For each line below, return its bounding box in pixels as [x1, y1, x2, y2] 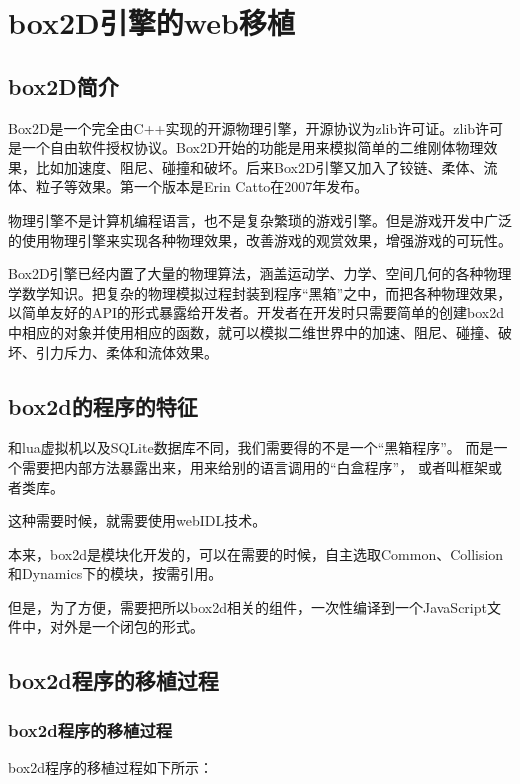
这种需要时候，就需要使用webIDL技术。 [8, 510, 267, 531]
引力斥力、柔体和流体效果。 [35, 341, 218, 362]
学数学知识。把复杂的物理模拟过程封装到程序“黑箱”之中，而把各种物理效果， [8, 282, 512, 303]
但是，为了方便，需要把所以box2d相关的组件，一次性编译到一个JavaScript [8, 596, 487, 617]
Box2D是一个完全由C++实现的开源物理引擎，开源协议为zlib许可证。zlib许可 [8, 117, 504, 138]
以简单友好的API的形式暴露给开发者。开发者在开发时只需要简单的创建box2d [8, 302, 505, 323]
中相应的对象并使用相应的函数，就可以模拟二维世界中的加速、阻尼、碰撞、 [8, 321, 498, 342]
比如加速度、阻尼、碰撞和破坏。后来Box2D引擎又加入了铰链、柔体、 [35, 156, 484, 177]
